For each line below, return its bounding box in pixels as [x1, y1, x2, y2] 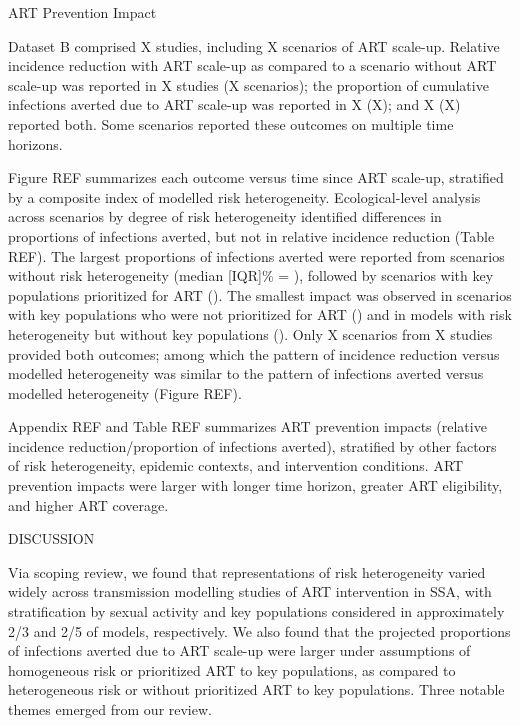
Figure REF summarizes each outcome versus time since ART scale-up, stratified [8, 167, 504, 188]
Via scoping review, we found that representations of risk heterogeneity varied [8, 561, 486, 582]
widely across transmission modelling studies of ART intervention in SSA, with [8, 581, 492, 602]
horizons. [8, 133, 63, 154]
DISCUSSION [8, 528, 95, 549]
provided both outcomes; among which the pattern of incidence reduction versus [8, 343, 500, 364]
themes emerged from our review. [8, 699, 212, 719]
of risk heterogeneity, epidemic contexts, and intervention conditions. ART [8, 455, 464, 476]
